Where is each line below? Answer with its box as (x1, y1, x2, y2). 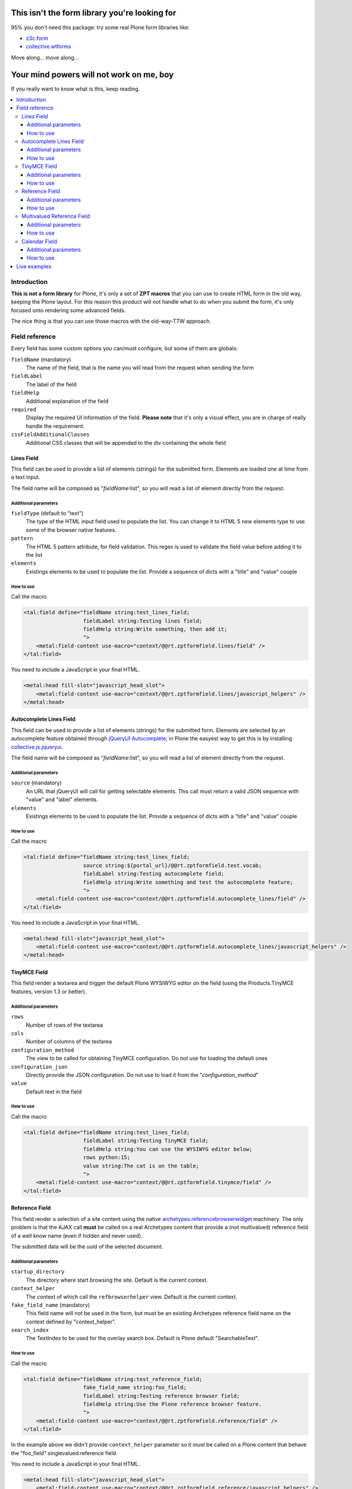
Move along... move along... (11, 54, 79, 61)
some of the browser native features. (26, 526, 117, 533)
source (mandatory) (11, 779, 62, 786)
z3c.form (26, 35, 49, 42)
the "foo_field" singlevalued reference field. (11, 1449, 118, 1456)
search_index (11, 1327, 49, 1334)
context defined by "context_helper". (26, 1318, 116, 1325)
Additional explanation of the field (26, 397, 109, 404)
